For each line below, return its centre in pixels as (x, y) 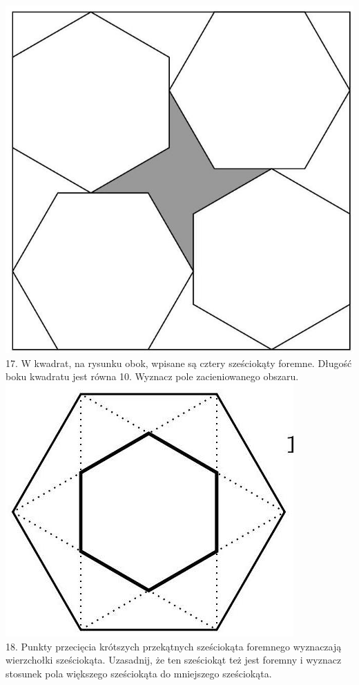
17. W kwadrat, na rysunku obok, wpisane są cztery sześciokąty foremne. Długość (179, 363)
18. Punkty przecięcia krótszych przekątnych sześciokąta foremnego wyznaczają (174, 646)
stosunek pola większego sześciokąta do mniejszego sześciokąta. (139, 673)
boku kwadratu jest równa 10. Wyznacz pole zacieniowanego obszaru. (152, 376)
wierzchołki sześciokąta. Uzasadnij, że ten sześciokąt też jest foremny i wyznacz (174, 660)
